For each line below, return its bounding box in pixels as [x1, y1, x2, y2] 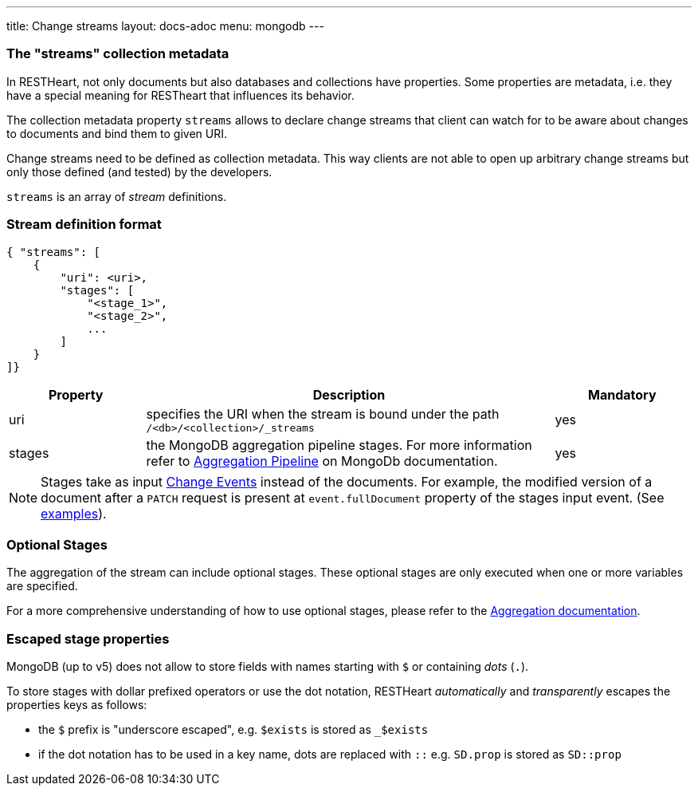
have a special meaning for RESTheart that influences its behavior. [6, 88, 355, 102]
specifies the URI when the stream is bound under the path [146, 405, 500, 422]
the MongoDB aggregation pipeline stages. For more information [146, 436, 532, 453]
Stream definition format [6, 216, 162, 233]
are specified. [6, 579, 78, 593]
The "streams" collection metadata [6, 45, 229, 62]
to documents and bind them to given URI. [6, 126, 228, 140]
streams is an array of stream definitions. [6, 189, 227, 203]
